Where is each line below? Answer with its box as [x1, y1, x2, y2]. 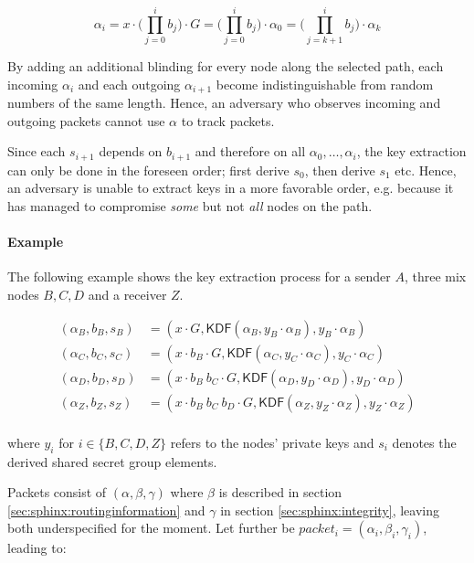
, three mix [404, 267, 467, 286]
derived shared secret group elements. [7, 451, 217, 471]
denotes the [392, 432, 457, 451]
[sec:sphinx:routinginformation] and [7, 500, 205, 519]
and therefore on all [195, 142, 306, 161]
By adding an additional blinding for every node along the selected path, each [7, 57, 444, 76]
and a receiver [88, 284, 167, 303]
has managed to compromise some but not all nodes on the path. [7, 197, 373, 215]
